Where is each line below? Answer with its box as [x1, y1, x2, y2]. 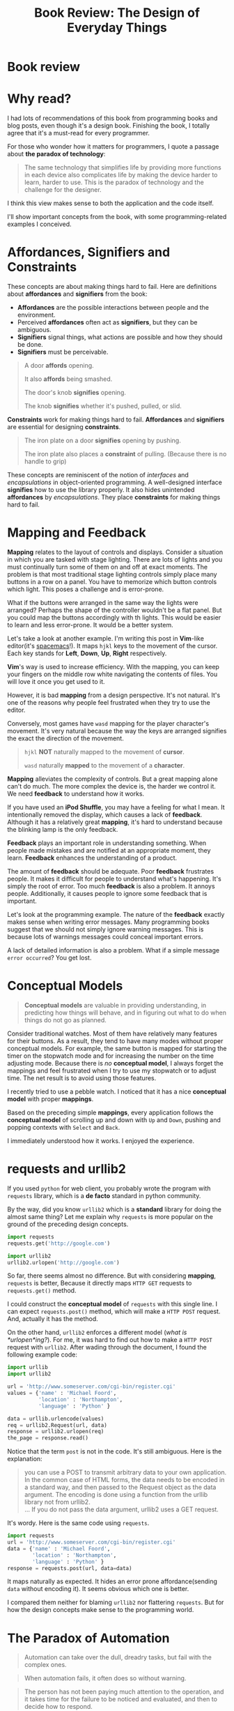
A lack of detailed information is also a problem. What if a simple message [7, 946, 220, 954]
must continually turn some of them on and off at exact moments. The [7, 563, 208, 571]
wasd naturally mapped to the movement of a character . [24, 761, 185, 769]
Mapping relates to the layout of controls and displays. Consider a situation [7, 548, 224, 556]
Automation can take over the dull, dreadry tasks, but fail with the [24, 1653, 212, 1661]
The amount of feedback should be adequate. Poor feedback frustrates [7, 867, 214, 875]
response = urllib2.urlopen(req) [7, 1428, 104, 1435]
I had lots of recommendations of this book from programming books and [7, 114, 218, 123]
